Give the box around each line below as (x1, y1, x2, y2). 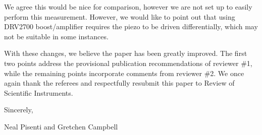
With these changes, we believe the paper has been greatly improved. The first (4, 48, 247, 58)
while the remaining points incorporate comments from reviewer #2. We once (4, 67, 244, 78)
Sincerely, (4, 104, 33, 115)
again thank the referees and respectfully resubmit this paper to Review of (4, 78, 235, 88)
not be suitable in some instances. (4, 31, 109, 41)
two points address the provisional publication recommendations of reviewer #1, (4, 57, 252, 68)
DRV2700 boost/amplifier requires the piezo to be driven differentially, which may (4, 21, 258, 32)
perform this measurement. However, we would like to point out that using (4, 11, 235, 22)
